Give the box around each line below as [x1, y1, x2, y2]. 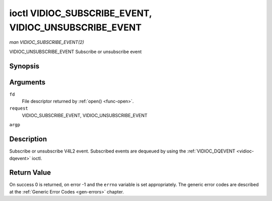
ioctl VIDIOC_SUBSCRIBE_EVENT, [9, 8, 152, 19]
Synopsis [9, 62, 40, 70]
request [9, 106, 29, 111]
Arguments [9, 78, 46, 86]
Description [9, 135, 47, 143]
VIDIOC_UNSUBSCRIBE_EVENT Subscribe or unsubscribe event [9, 48, 142, 55]
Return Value [9, 168, 51, 177]
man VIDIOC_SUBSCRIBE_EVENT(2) [9, 39, 84, 45]
